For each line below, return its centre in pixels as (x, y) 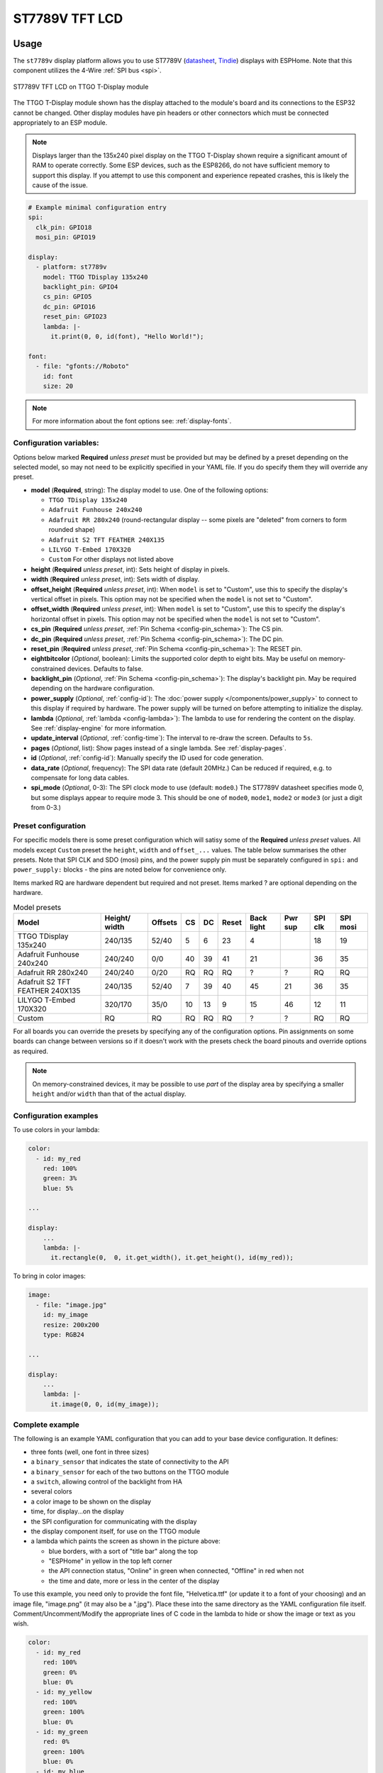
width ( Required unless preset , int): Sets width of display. (115, 579)
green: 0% (60, 1672)
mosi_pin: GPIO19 (66, 237)
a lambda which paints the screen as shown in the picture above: (126, 1541)
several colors (51, 1491)
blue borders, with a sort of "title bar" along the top (123, 1551)
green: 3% (60, 1178)
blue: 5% (58, 1188)
